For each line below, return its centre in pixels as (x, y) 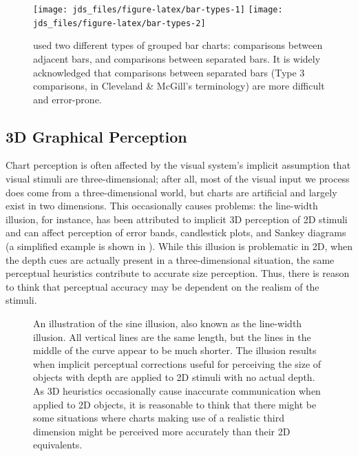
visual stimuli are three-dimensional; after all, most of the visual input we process (178, 179)
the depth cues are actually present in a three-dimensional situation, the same (170, 259)
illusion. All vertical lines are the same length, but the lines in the (172, 336)
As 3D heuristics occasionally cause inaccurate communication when (177, 390)
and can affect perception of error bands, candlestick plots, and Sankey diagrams (176, 232)
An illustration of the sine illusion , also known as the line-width (168, 323)
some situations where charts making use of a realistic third (159, 418)
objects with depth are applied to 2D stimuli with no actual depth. (174, 377)
